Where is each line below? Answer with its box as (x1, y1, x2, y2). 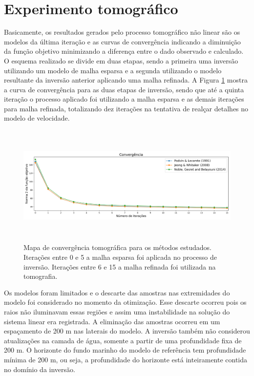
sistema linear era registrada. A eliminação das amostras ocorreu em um (4, 316, 220, 326)
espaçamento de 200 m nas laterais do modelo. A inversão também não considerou (4, 326, 250, 336)
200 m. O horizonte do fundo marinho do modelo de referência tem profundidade (4, 345, 246, 355)
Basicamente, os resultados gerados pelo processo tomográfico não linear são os (4, 27, 240, 37)
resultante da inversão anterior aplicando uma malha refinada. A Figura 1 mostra (4, 75, 248, 85)
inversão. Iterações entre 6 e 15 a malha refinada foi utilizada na (23, 261, 216, 272)
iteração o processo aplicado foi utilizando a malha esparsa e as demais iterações (4, 94, 244, 104)
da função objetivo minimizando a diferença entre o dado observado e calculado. (4, 46, 244, 56)
